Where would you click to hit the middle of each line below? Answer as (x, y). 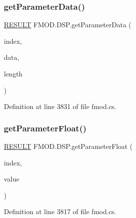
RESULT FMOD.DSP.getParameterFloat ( (68, 146)
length (13, 73)
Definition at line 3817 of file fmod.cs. (60, 211)
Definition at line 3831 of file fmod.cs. (60, 106)
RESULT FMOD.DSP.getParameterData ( (68, 25)
